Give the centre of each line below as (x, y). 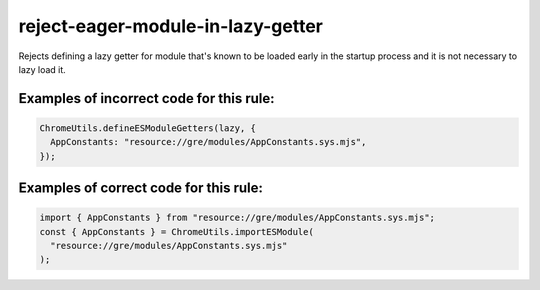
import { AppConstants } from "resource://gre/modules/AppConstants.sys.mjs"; (237, 218)
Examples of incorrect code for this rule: (146, 98)
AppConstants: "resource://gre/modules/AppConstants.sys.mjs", (208, 142)
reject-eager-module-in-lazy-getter (171, 26)
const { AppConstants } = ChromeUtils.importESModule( (176, 231)
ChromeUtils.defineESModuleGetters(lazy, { (148, 128)
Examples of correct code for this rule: (141, 188)
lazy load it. (42, 69)
